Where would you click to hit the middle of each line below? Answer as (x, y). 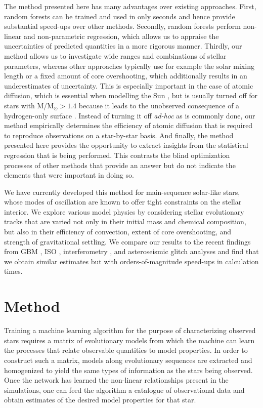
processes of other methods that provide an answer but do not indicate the (120, 165)
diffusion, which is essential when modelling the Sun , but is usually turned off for (131, 95)
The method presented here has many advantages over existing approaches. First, (130, 6)
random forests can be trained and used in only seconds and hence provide (120, 16)
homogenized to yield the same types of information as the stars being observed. (128, 370)
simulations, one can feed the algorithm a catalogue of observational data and (124, 390)
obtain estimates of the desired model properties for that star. (100, 400)
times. (13, 271)
